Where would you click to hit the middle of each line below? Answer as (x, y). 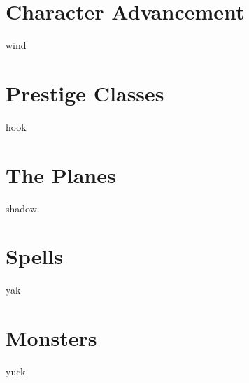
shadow (21, 208)
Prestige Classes (85, 93)
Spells (35, 256)
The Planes (61, 174)
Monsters (51, 338)
